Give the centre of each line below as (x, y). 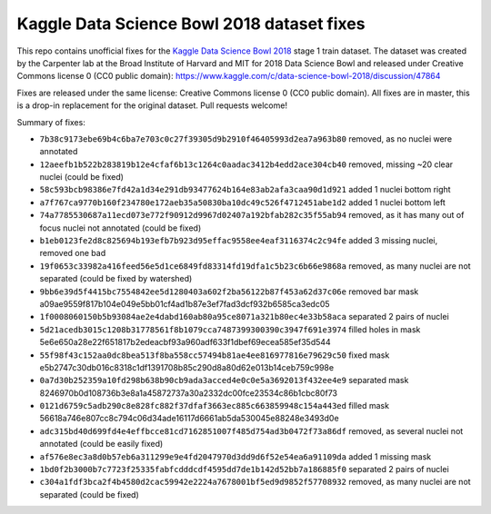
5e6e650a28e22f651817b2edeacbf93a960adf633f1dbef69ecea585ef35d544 (185, 342)
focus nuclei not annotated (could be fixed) (120, 228)
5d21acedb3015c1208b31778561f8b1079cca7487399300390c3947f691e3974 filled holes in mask (230, 329)
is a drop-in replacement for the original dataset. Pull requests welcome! (152, 105)
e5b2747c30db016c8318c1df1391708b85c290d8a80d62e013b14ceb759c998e (187, 367)
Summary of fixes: (51, 122)
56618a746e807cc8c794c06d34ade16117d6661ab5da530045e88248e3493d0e (190, 419)
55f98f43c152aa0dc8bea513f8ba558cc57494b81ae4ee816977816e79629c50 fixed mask (215, 355)
